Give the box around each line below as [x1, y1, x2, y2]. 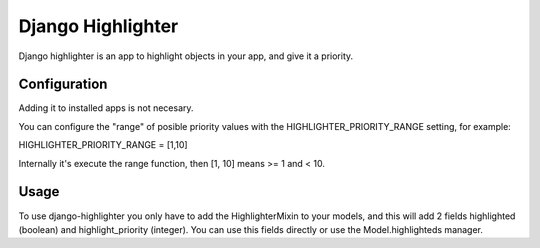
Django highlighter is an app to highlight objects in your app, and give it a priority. [18, 50, 354, 62]
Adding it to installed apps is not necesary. [18, 102, 194, 114]
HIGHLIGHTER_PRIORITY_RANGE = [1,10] [18, 139, 189, 151]
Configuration [18, 76, 108, 93]
